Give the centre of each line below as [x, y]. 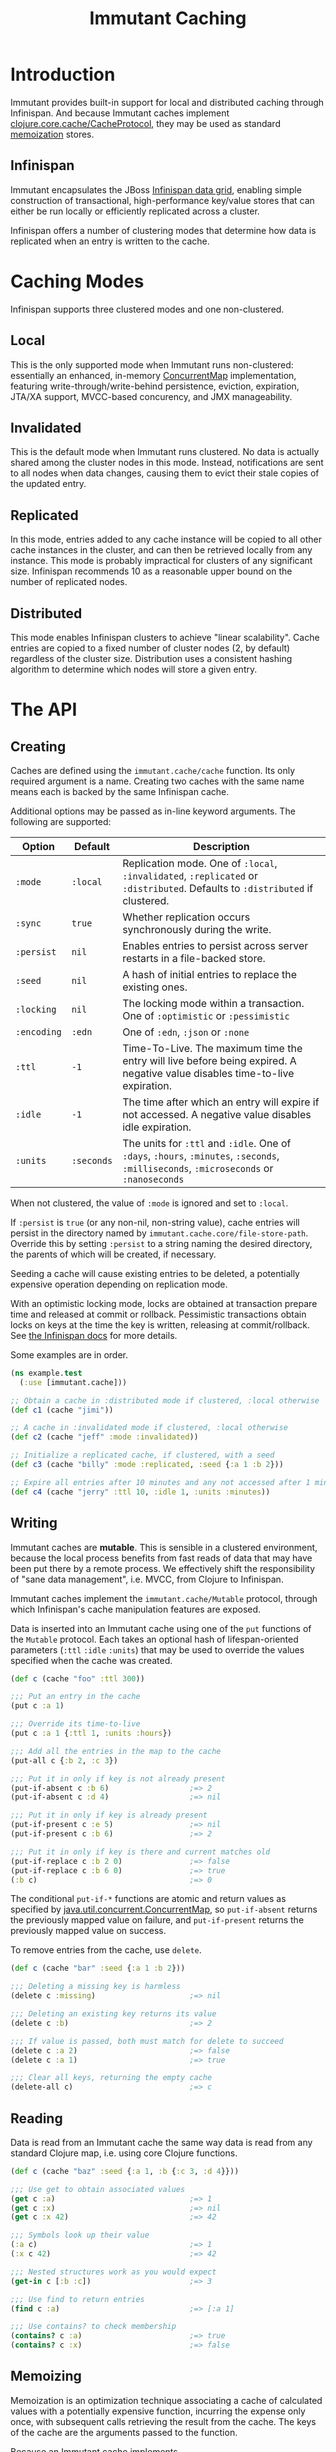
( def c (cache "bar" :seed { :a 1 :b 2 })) [98, 1968]
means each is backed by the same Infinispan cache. [120, 791]
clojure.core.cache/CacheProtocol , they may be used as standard [145, 123]
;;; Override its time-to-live [75, 1724]
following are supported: [61, 821]
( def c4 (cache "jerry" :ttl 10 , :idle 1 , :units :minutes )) [140, 1492]
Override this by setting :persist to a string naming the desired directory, [161, 1243]
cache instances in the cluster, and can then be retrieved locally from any [161, 550]
